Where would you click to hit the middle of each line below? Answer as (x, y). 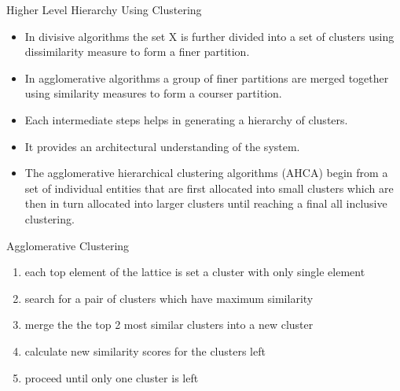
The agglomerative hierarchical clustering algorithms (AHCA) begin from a (206, 173)
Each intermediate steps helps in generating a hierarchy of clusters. (186, 119)
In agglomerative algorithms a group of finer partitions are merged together (207, 77)
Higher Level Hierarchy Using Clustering (104, 9)
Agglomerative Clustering (68, 245)
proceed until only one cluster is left (112, 377)
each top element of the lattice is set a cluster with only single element (195, 272)
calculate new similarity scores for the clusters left (145, 350)
